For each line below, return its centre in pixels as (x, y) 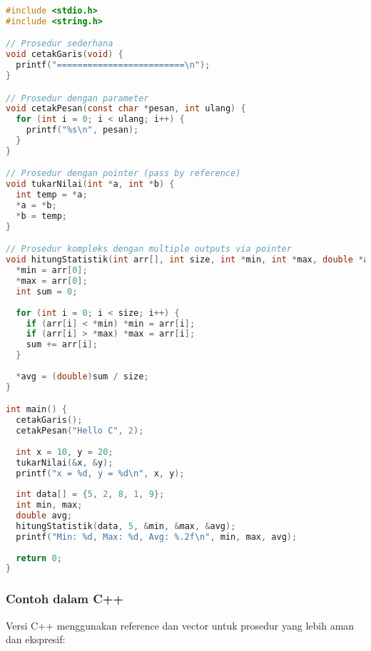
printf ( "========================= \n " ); (113, 65)
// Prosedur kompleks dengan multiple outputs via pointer (149, 249)
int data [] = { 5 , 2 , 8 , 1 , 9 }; (90, 494)
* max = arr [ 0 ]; (52, 281)
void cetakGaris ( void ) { (65, 55)
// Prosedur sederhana (60, 44)
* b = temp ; (41, 216)
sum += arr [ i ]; (62, 345)
